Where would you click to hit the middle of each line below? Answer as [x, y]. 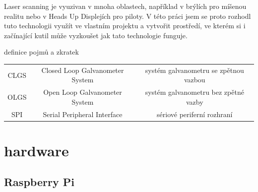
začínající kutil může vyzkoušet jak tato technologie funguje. [96, 35]
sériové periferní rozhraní [195, 114]
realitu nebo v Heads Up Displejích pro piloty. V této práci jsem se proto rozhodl [128, 16]
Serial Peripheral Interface [83, 114]
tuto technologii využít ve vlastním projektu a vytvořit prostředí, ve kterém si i [125, 26]
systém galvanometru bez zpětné [194, 92]
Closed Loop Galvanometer [83, 70]
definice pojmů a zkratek [41, 52]
